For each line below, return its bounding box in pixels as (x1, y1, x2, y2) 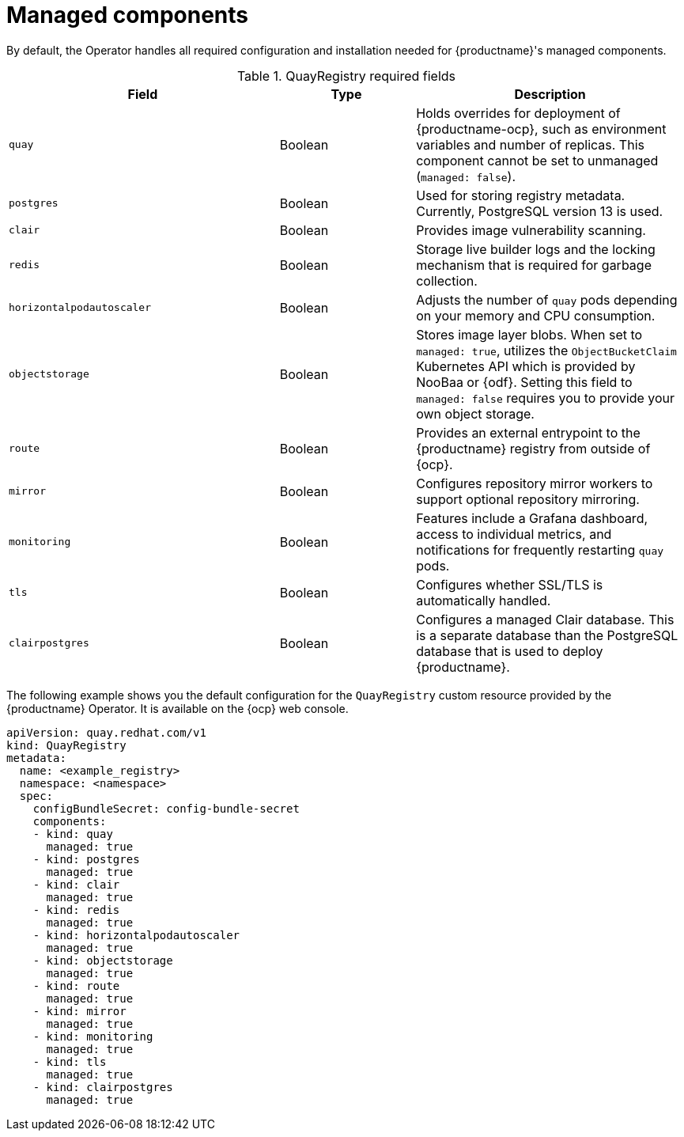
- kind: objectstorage (32, 953, 173, 967)
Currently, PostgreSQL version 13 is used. (416, 203, 663, 219)
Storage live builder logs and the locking (416, 241, 656, 257)
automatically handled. (416, 592, 551, 608)
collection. (416, 272, 478, 289)
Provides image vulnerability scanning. (416, 222, 646, 238)
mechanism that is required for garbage (416, 256, 652, 273)
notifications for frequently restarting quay (416, 541, 664, 558)
